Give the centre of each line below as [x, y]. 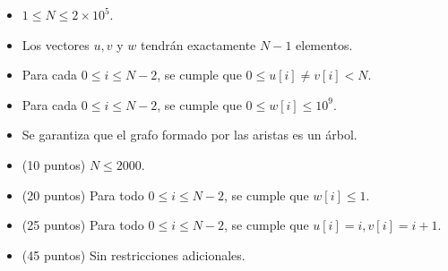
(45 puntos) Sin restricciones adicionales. [134, 254]
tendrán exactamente [198, 44]
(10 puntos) [54, 164]
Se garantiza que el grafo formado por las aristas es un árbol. [190, 135]
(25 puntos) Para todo [83, 225]
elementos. [324, 44]
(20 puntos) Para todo [83, 195]
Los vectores [56, 44]
